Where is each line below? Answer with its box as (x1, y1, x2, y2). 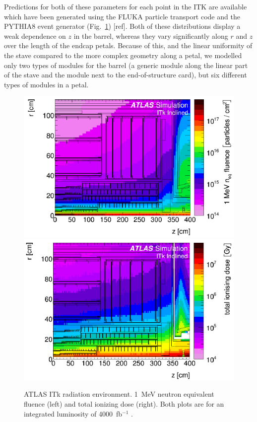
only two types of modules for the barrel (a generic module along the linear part (4, 60, 248, 70)
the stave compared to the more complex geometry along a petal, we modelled (4, 50, 242, 60)
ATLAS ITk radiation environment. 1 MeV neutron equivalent (24, 389, 214, 399)
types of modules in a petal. (4, 79, 89, 89)
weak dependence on (4, 30, 66, 41)
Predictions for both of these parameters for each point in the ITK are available (4, 1, 247, 11)
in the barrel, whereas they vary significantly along (73, 30, 228, 41)
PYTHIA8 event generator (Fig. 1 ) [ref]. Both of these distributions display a (4, 21, 241, 31)
